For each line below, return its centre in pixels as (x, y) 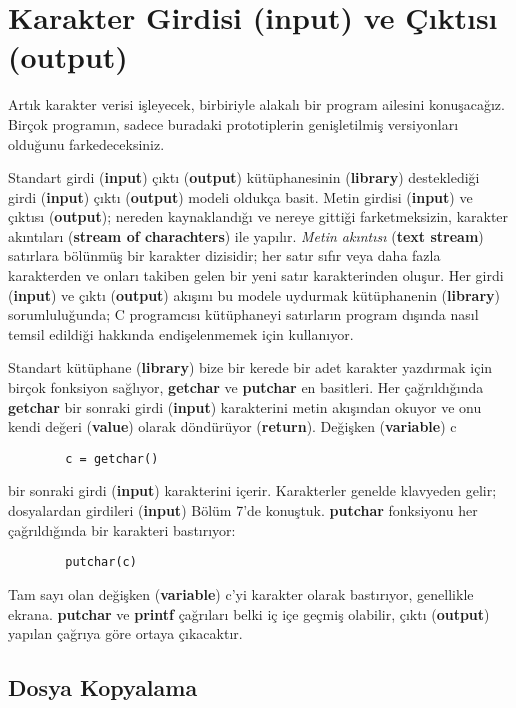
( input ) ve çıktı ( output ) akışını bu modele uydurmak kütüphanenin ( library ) (254, 294)
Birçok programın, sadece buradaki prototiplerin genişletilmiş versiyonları (233, 123)
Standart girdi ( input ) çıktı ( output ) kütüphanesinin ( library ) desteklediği (244, 177)
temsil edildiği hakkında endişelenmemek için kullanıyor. (181, 333)
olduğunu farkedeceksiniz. (86, 143)
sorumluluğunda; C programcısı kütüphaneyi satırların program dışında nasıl (243, 314)
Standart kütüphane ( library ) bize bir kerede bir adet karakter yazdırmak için (250, 367)
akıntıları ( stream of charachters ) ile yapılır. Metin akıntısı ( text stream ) (246, 235)
